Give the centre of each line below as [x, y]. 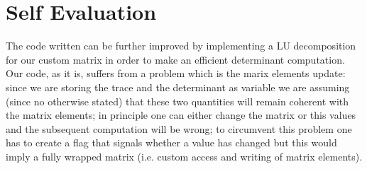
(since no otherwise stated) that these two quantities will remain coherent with [177, 101]
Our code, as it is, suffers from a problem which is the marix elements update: [176, 73]
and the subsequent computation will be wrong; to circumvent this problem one [179, 128]
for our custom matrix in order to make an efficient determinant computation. [175, 59]
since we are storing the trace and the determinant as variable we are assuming [178, 87]
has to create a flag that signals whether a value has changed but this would [171, 142]
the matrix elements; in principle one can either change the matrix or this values [181, 115]
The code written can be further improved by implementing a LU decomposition [181, 46]
